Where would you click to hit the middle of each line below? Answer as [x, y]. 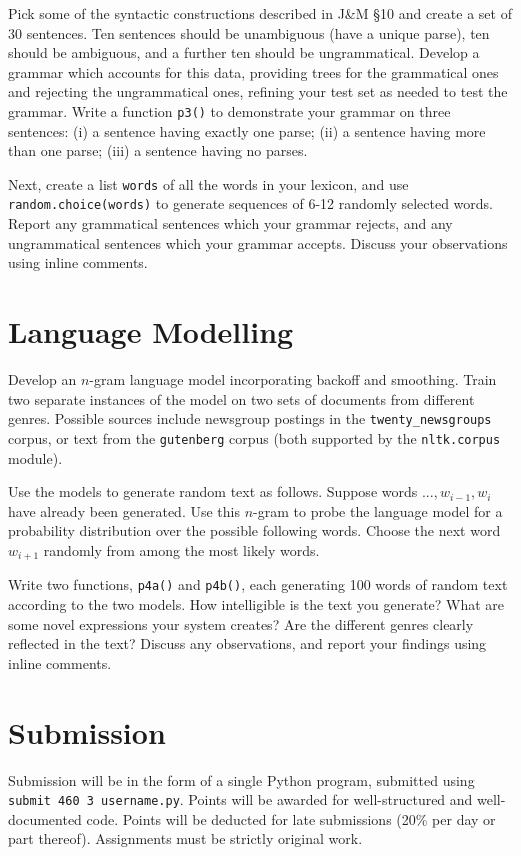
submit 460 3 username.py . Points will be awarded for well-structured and [240, 799]
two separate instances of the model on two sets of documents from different [241, 398]
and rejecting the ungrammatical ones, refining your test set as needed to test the [258, 91]
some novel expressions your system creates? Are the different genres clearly [241, 623]
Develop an [42, 379]
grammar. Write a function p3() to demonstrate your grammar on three [229, 110]
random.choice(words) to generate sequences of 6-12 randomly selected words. [250, 203]
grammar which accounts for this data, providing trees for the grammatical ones [253, 71]
